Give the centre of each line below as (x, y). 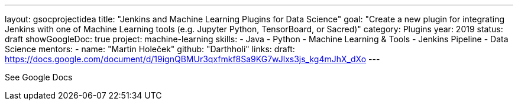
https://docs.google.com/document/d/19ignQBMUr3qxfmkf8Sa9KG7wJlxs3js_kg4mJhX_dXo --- (192, 59)
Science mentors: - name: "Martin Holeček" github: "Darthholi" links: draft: (150, 49)
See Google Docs (39, 77)
